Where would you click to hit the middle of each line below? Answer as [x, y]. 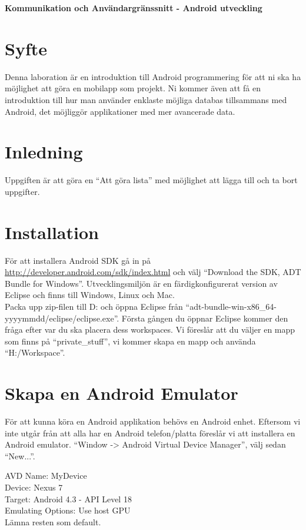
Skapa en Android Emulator [122, 393]
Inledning [44, 152]
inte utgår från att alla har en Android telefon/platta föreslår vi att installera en [150, 433]
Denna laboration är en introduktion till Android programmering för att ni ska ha [153, 76]
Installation [52, 232]
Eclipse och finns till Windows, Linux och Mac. [90, 295]
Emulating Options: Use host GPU [68, 510]
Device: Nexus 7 [34, 487]
